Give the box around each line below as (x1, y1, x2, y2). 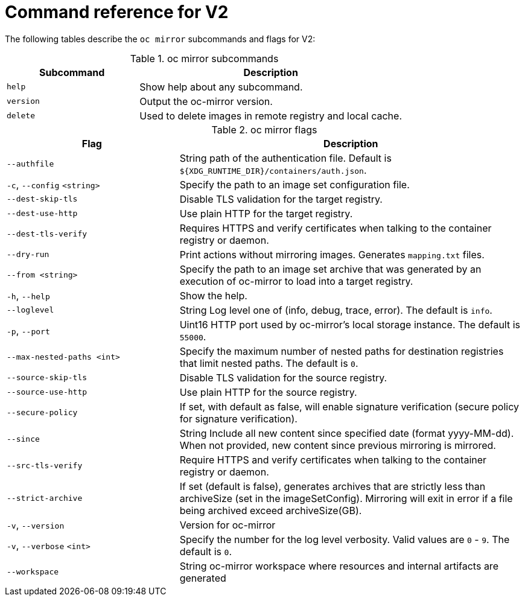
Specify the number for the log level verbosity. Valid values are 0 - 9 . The (179, 533, 510, 545)
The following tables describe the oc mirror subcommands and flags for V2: (5, 33, 316, 44)
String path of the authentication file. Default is (179, 151, 392, 164)
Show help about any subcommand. (139, 80, 303, 93)
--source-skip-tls (7, 373, 87, 383)
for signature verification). (179, 412, 297, 425)
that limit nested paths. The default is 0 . (179, 357, 358, 369)
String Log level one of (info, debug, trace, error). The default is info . (179, 304, 492, 316)
